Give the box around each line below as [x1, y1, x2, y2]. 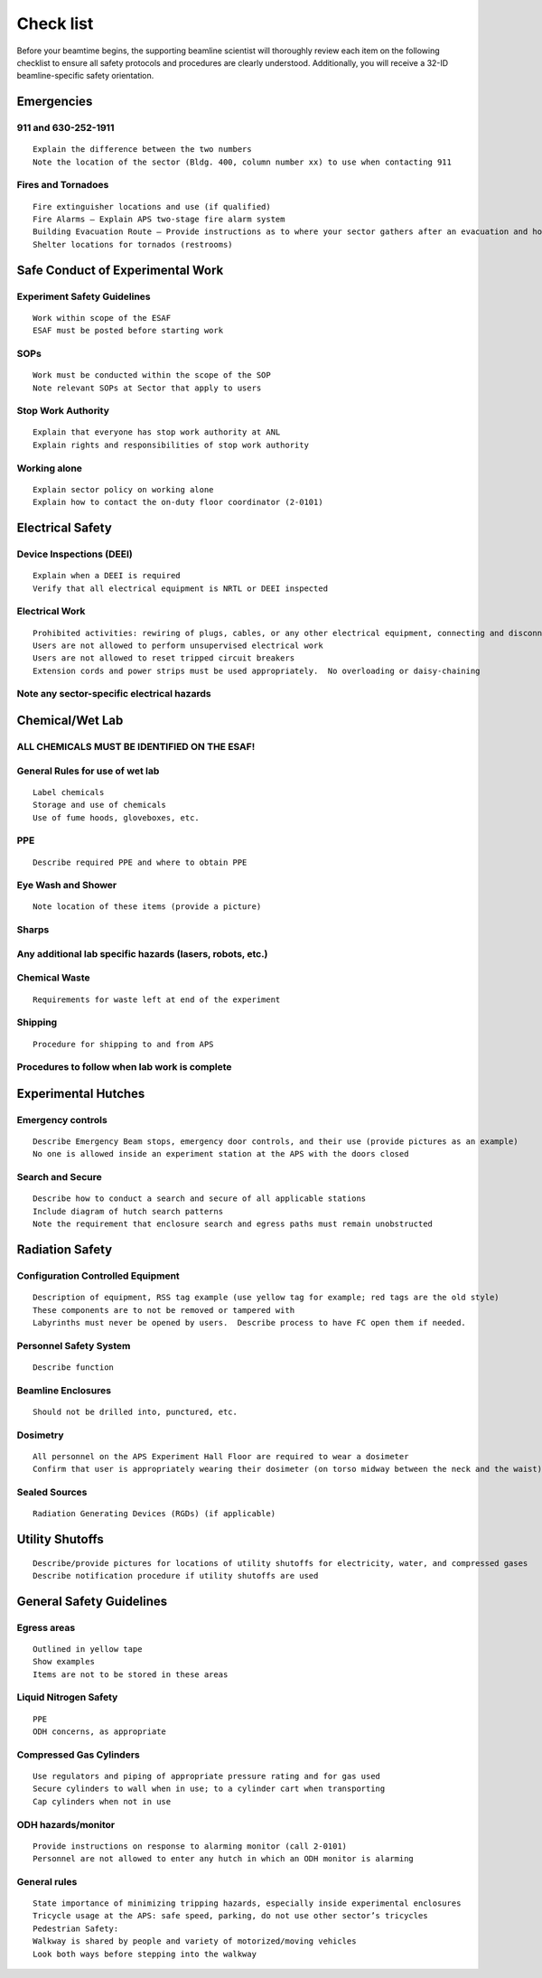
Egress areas [16, 1621, 76, 1634]
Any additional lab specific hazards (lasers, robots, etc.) [16, 947, 268, 960]
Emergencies [16, 94, 93, 109]
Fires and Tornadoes [16, 179, 109, 192]
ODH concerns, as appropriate [33, 1727, 167, 1737]
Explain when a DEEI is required [33, 570, 181, 581]
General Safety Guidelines [16, 1593, 168, 1608]
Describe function [33, 1362, 115, 1373]
